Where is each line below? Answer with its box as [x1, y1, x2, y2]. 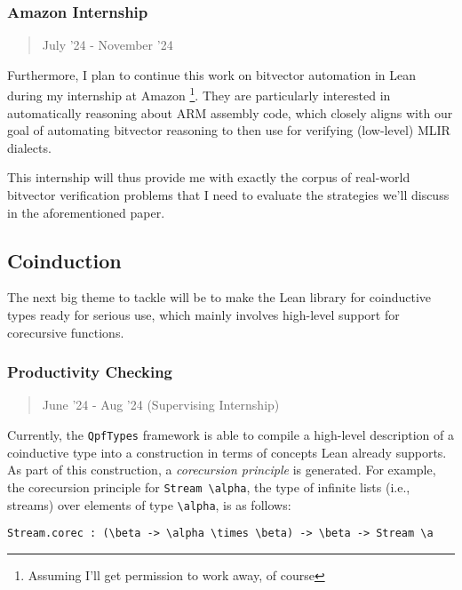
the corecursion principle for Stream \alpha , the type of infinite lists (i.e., [7, 477, 410, 496]
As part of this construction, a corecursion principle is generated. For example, [7, 460, 436, 479]
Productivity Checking [7, 361, 172, 383]
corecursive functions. [7, 323, 124, 341]
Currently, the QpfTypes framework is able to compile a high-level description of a [7, 426, 454, 444]
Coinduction [7, 246, 122, 274]
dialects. [7, 138, 52, 156]
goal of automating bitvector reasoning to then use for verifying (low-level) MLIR [7, 121, 450, 140]
